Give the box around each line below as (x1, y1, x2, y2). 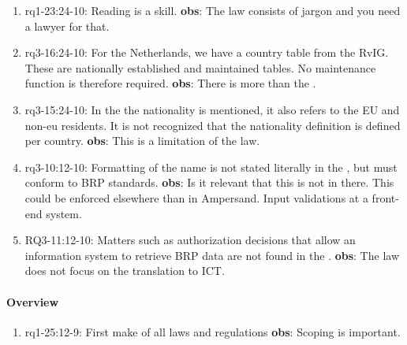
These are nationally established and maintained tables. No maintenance (24, 59, 376, 76)
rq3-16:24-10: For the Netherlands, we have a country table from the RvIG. (24, 44, 389, 61)
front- (372, 189, 399, 206)
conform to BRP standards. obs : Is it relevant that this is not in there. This (24, 174, 394, 191)
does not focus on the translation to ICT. (24, 262, 225, 279)
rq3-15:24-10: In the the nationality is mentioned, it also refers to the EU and (24, 101, 400, 117)
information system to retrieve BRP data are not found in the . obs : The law (24, 247, 399, 263)
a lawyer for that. (24, 17, 110, 34)
